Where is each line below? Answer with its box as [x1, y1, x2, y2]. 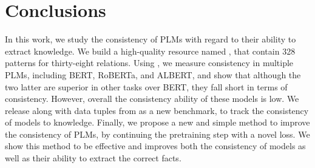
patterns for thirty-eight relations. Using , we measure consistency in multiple [5, 56, 294, 69]
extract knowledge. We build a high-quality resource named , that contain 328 [5, 44, 296, 57]
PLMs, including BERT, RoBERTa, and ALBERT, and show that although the [5, 68, 301, 81]
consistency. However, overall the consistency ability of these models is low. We [5, 92, 299, 105]
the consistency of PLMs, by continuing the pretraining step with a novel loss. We [5, 127, 310, 140]
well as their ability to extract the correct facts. [5, 152, 181, 164]
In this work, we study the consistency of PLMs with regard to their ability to [5, 33, 296, 45]
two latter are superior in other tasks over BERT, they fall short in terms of [5, 80, 288, 93]
